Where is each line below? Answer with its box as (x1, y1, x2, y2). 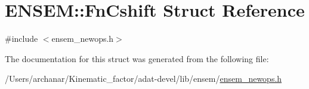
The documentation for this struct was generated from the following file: (5, 52, 269, 65)
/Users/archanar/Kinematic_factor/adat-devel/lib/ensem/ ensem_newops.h (5, 72, 282, 85)
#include (5, 32, 38, 45)
